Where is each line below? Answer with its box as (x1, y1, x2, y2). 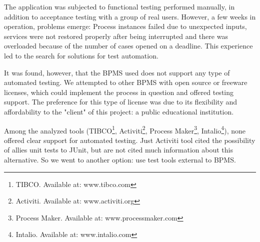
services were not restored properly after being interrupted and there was (4, 30, 228, 41)
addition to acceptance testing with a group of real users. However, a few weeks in (4, 11, 256, 21)
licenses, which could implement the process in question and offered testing (4, 86, 234, 97)
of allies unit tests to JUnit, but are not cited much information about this (4, 144, 233, 155)
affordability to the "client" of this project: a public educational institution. (4, 106, 234, 116)
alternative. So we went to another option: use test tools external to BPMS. (4, 154, 236, 164)
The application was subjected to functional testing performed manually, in (4, 1, 235, 11)
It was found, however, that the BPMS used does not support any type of (4, 67, 230, 77)
